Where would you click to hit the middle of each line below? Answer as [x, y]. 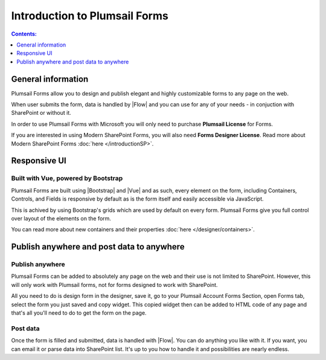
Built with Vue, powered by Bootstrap [67, 178]
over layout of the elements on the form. [61, 218]
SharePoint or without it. [41, 113]
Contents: [24, 34]
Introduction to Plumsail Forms [90, 16]
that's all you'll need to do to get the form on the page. [79, 313]
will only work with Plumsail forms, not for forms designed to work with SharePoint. [114, 284]
